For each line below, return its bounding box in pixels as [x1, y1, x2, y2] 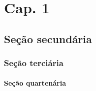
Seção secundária [4, 31, 92, 46]
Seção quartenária [4, 77, 66, 88]
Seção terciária [4, 57, 64, 69]
